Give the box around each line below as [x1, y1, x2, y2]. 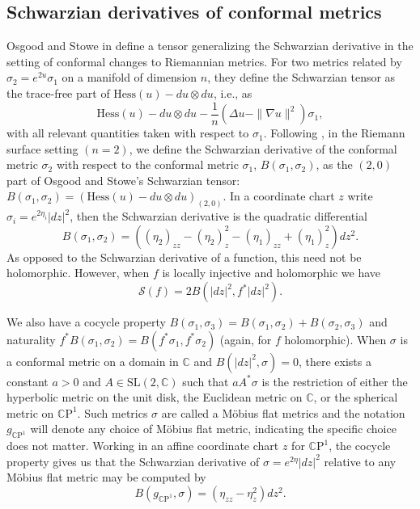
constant [6, 372, 49, 389]
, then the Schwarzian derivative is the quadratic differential [70, 208, 367, 225]
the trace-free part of [6, 84, 110, 101]
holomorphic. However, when [6, 264, 150, 281]
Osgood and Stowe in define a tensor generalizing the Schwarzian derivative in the [6, 37, 414, 54]
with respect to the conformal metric [56, 156, 239, 173]
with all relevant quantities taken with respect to [6, 124, 249, 141]
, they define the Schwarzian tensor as [207, 69, 396, 86]
